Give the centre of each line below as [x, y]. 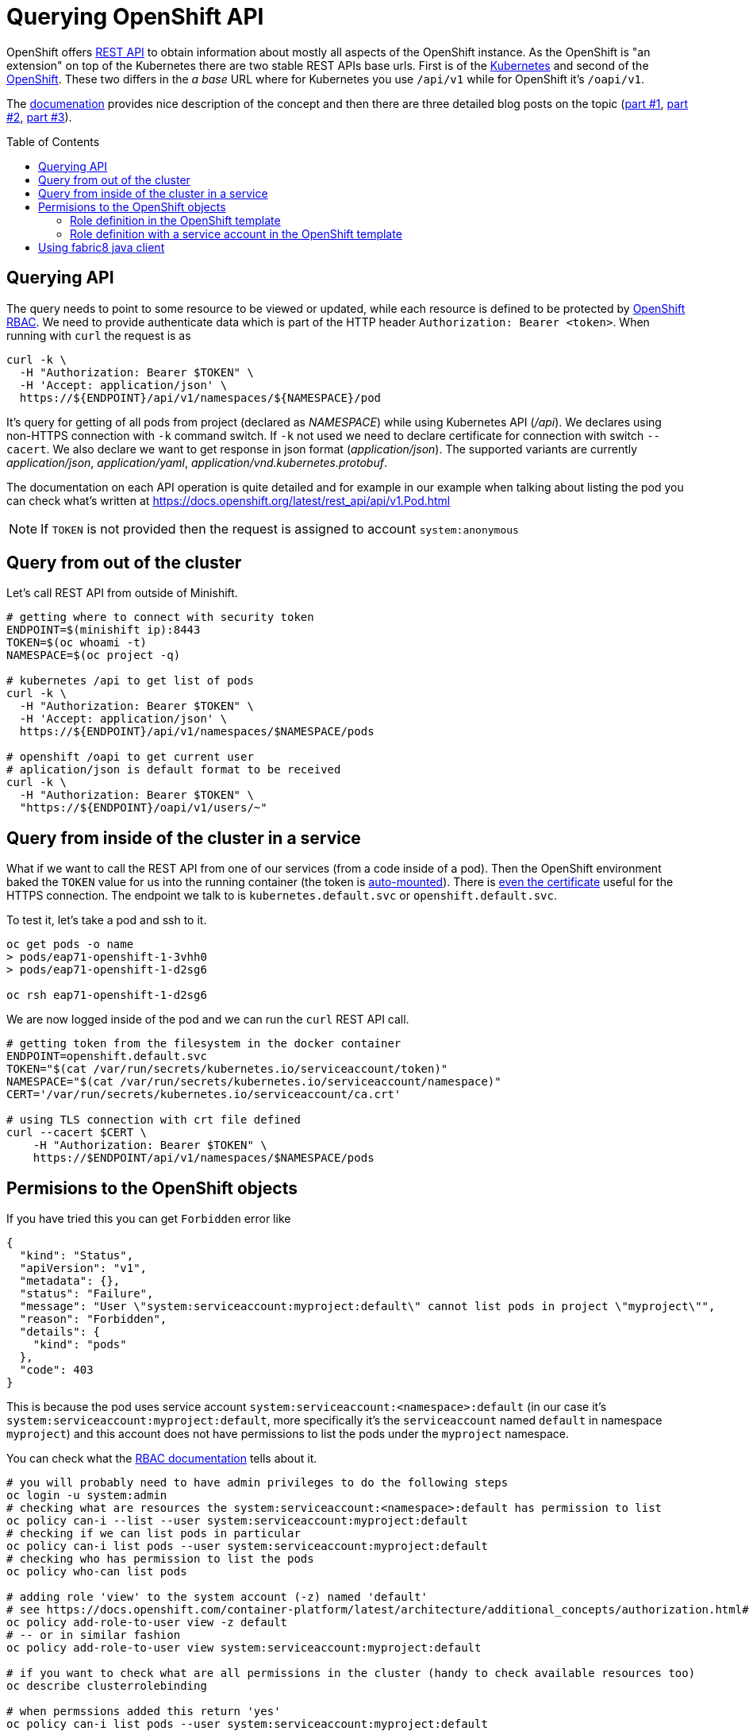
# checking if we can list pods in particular [154, 1534]
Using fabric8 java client [102, 247]
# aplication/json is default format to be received [174, 770]
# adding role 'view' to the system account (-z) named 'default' [217, 1597]
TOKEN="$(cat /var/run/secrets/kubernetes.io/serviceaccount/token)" [227, 1069]
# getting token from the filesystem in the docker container [204, 1044]
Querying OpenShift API [135, 17]
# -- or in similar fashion [94, 1635]
